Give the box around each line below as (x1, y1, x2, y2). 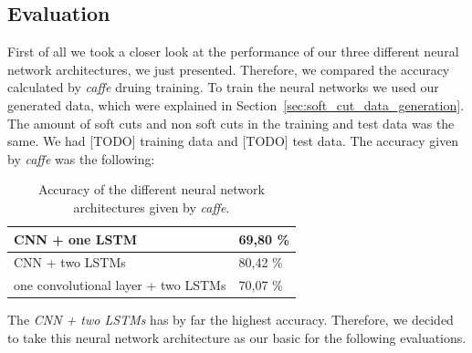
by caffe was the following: (7, 149, 155, 168)
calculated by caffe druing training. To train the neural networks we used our (7, 78, 439, 97)
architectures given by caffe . (73, 197, 230, 216)
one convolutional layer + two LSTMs (14, 275, 226, 295)
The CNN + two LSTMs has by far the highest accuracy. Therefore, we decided (7, 310, 454, 329)
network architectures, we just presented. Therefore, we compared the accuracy (7, 59, 450, 78)
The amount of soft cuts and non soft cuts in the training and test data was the (7, 113, 455, 132)
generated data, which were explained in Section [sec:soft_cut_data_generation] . (7, 95, 465, 114)
